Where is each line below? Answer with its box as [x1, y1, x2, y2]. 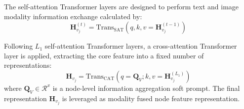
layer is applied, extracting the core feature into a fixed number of [4, 50, 204, 60]
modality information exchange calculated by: [4, 11, 142, 21]
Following [4, 41, 33, 51]
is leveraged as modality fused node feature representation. [62, 93, 240, 103]
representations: [4, 60, 52, 70]
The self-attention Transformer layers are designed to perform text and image [4, 1, 239, 11]
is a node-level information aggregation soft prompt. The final [52, 82, 240, 93]
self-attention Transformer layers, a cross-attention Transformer [44, 41, 237, 51]
